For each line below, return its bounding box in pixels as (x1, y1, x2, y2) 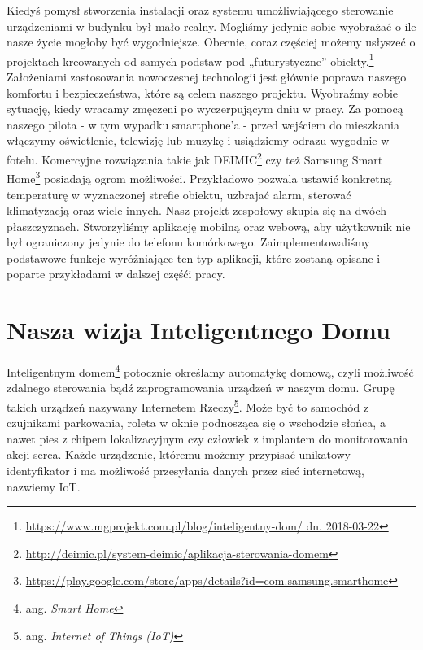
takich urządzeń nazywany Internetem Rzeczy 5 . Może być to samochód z (7, 396, 369, 415)
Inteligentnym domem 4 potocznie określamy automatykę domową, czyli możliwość (7, 361, 414, 380)
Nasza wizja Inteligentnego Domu (7, 313, 390, 347)
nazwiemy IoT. (7, 478, 81, 495)
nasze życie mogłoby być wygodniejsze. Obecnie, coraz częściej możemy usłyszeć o (7, 33, 416, 50)
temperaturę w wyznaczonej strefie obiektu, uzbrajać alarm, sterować (7, 185, 351, 203)
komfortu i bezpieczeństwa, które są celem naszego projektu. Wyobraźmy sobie (7, 84, 399, 101)
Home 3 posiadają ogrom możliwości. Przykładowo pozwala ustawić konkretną (7, 168, 392, 186)
